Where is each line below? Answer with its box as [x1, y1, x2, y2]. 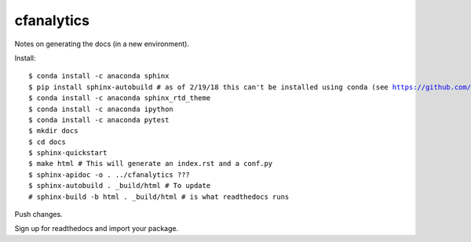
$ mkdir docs [28, 126, 78, 135]
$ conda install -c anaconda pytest [28, 115, 170, 125]
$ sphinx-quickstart [28, 149, 108, 157]
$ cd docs [28, 137, 66, 146]
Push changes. [14, 210, 63, 219]
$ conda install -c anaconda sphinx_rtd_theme [28, 94, 211, 103]
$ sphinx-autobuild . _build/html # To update [28, 181, 211, 190]
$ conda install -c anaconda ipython [28, 104, 174, 114]
